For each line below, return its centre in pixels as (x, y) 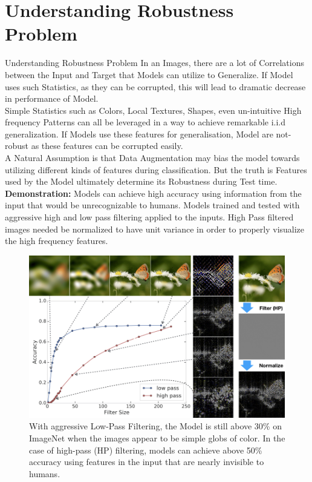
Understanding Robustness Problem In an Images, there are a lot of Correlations (154, 63)
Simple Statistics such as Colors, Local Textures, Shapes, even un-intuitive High (153, 110)
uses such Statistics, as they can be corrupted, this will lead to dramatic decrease (155, 86)
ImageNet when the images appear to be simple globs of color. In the (157, 438)
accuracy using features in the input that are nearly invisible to (147, 462)
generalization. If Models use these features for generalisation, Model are (139, 134)
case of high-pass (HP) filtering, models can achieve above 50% (146, 450)
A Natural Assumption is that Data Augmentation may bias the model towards (152, 158)
